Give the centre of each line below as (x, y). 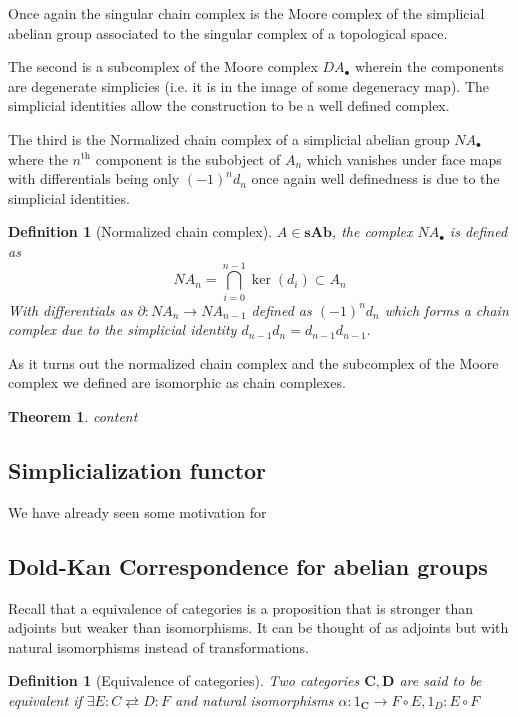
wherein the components (429, 66)
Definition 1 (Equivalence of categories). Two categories (184, 680)
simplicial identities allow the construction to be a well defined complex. (229, 105)
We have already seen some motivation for (137, 511)
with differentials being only (94, 178)
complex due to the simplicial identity (122, 329)
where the (38, 158)
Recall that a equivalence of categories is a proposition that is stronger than (241, 607)
